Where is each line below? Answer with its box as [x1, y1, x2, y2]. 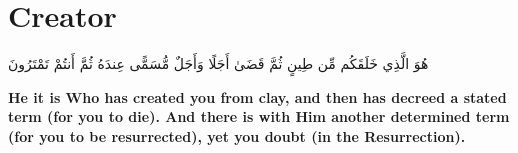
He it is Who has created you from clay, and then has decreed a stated [8, 86, 507, 107]
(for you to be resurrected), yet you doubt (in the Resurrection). [8, 125, 466, 146]
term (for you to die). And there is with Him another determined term [8, 106, 510, 127]
